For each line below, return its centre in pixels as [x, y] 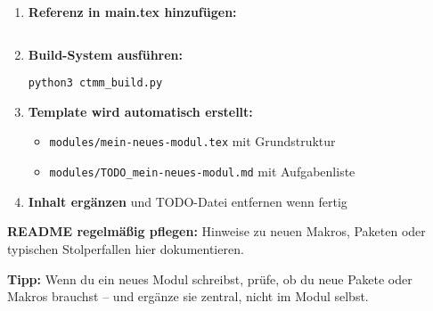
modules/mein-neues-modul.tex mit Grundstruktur [192, 141]
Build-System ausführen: [106, 54]
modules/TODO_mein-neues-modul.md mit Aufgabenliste [202, 172]
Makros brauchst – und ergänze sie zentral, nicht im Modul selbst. [188, 296]
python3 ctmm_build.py [95, 83]
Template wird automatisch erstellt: [140, 111]
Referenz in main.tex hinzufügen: [132, 12]
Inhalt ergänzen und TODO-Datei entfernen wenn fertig [188, 201]
